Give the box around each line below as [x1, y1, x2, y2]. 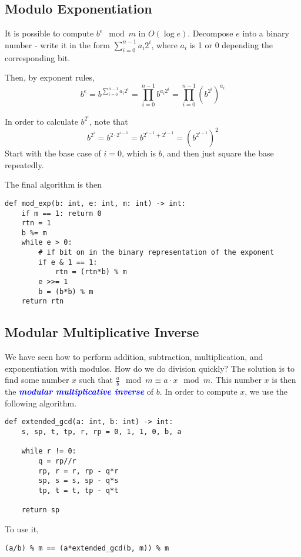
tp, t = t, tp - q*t [38, 486, 119, 495]
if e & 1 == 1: [38, 258, 98, 266]
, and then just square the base [162, 147, 274, 159]
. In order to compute [159, 385, 238, 398]
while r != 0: [21, 447, 76, 456]
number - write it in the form [5, 38, 111, 51]
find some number [5, 373, 69, 386]
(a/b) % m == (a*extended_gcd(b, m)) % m [5, 543, 169, 552]
